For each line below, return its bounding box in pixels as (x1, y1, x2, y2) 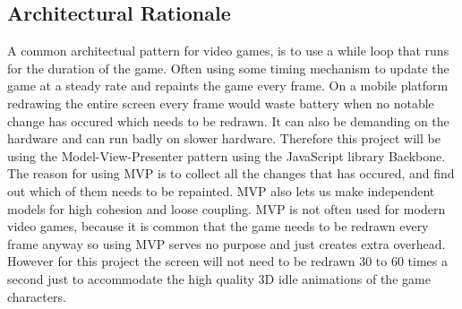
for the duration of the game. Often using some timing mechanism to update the (7, 58, 449, 77)
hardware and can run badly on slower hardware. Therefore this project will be (7, 129, 441, 148)
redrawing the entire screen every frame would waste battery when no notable (7, 93, 434, 112)
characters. (7, 287, 66, 305)
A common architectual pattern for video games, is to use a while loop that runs (7, 41, 449, 60)
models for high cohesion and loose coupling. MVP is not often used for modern (7, 199, 446, 218)
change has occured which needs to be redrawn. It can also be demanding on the (7, 111, 449, 130)
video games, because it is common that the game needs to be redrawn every (7, 217, 429, 236)
